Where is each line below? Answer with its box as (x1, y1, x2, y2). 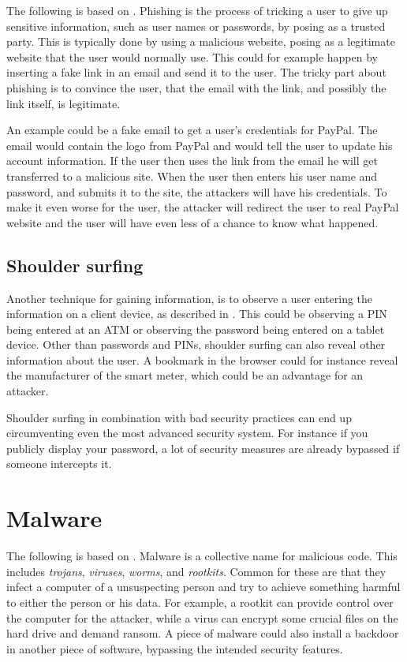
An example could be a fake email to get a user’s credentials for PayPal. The (6, 122, 378, 138)
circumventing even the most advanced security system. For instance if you (6, 425, 368, 441)
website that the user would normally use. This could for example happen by (6, 48, 378, 65)
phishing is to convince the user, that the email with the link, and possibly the (6, 79, 386, 95)
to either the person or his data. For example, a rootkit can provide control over (6, 593, 394, 610)
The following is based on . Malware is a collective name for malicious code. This (6, 548, 398, 564)
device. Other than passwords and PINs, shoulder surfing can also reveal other (6, 336, 386, 353)
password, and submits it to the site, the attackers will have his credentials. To (6, 183, 387, 200)
